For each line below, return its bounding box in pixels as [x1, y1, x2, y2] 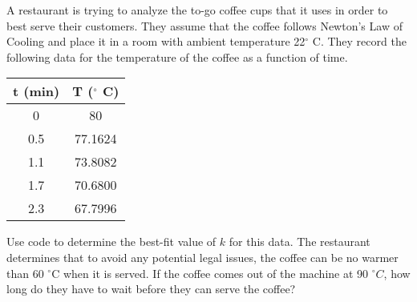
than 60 [6, 264, 44, 281]
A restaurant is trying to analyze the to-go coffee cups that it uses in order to [6, 2, 388, 18]
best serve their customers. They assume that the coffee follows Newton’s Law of [6, 17, 403, 34]
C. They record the [312, 33, 407, 50]
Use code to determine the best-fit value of [6, 233, 217, 250]
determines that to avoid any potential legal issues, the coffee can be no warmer [6, 248, 399, 265]
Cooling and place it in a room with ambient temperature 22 [6, 33, 306, 50]
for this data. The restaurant [229, 233, 370, 250]
